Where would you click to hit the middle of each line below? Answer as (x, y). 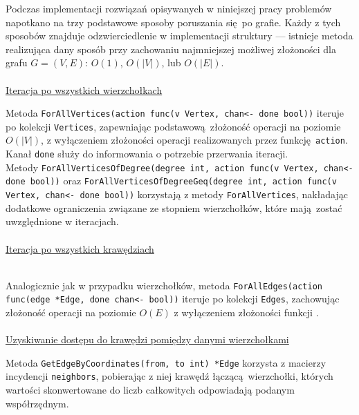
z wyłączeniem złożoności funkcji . (246, 312)
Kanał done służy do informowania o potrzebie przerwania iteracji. (147, 154)
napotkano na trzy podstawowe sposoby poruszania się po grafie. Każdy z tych (173, 22)
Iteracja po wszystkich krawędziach (80, 248)
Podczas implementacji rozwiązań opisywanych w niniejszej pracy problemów (169, 8)
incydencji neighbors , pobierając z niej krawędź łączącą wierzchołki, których (169, 376)
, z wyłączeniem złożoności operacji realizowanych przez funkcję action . (194, 140)
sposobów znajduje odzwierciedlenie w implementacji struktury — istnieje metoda (179, 36)
